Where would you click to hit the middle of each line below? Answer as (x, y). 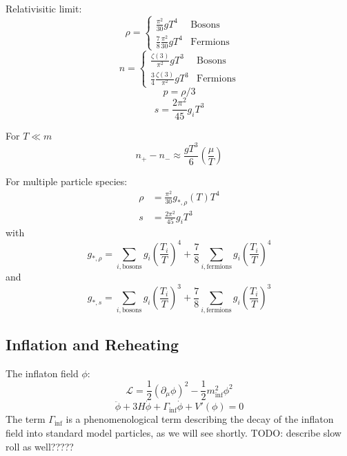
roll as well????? (40, 446)
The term (26, 419)
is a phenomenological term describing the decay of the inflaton (200, 419)
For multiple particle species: (67, 181)
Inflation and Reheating (92, 344)
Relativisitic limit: (44, 8)
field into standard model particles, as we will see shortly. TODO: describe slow (173, 433)
